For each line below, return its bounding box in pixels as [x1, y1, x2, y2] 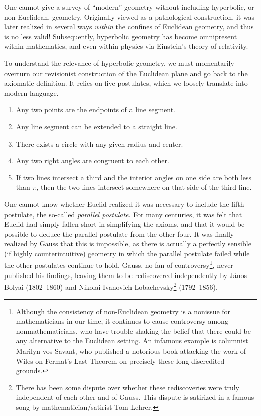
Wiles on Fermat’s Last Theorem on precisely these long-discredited [16, 355, 225, 366]
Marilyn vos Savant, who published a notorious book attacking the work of [16, 345, 246, 356]
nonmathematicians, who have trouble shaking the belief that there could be [16, 325, 251, 336]
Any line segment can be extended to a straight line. [16, 121, 177, 131]
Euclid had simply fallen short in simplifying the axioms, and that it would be [4, 219, 245, 229]
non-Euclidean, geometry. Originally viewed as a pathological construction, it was [4, 11, 255, 22]
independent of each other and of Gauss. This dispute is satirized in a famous [16, 392, 254, 402]
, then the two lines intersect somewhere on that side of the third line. [36, 182, 252, 192]
